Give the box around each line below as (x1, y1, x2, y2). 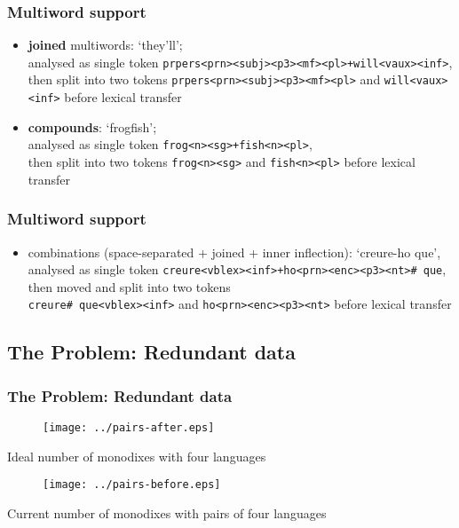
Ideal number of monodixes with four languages (7, 446, 266, 465)
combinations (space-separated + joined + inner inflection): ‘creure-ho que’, (28, 242, 441, 261)
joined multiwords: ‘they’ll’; (28, 35, 183, 54)
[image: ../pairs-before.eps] (43, 478, 221, 492)
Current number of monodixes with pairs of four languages (7, 503, 327, 522)
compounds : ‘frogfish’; (28, 117, 157, 136)
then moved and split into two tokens (28, 277, 231, 296)
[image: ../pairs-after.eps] (43, 422, 215, 434)
